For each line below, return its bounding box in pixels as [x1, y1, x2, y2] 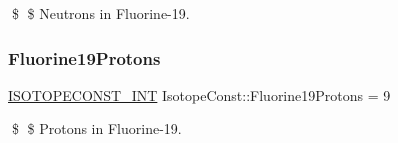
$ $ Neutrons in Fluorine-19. [11, 3, 190, 23]
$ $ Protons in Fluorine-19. [11, 118, 182, 139]
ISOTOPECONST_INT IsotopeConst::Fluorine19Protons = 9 [8, 84, 391, 105]
